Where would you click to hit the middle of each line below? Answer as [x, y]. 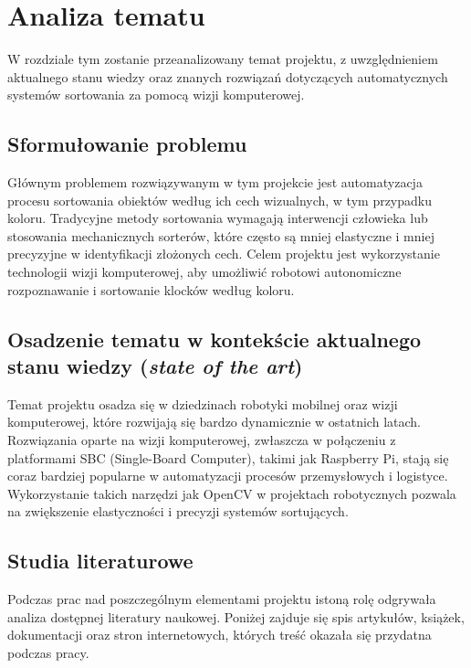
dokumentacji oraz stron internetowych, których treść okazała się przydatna [220, 635]
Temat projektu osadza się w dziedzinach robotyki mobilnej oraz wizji [203, 403]
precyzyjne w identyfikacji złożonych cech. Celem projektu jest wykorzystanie [224, 254]
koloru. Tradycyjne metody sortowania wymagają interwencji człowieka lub [218, 218]
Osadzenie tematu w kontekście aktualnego [215, 339]
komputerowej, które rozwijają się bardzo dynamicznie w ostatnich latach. [214, 422]
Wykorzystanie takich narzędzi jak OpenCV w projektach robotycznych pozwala [232, 493]
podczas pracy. [48, 652]
